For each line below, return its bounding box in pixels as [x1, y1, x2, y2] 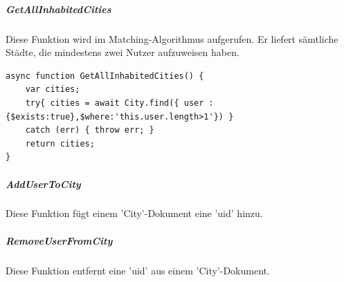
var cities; [25, 84, 80, 95]
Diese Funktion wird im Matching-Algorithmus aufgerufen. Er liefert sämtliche [6, 31, 338, 46]
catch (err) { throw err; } [25, 125, 154, 135]
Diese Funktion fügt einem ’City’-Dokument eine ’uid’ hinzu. [6, 206, 263, 220]
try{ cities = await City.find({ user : [25, 97, 214, 108]
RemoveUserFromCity [6, 233, 113, 247]
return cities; [25, 138, 95, 149]
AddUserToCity [6, 176, 81, 191]
